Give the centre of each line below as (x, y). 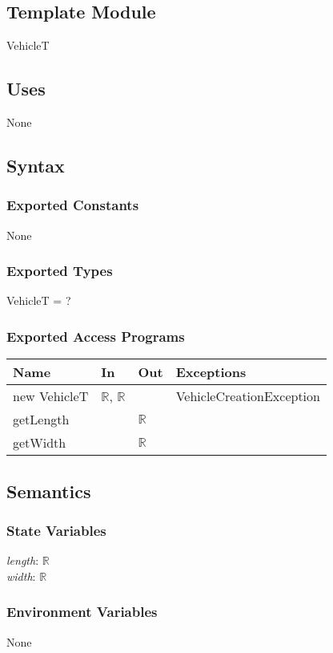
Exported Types (60, 271)
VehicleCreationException (248, 396)
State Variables (56, 530)
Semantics (49, 491)
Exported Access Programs (96, 336)
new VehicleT (51, 396)
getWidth (40, 443)
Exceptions (211, 372)
